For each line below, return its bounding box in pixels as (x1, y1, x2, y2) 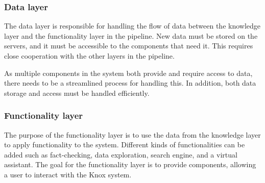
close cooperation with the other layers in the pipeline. (4, 50, 175, 61)
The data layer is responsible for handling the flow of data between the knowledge (4, 20, 261, 31)
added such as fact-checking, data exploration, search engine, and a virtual (4, 149, 237, 160)
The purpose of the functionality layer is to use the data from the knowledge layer (4, 129, 261, 140)
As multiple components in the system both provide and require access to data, (4, 67, 253, 78)
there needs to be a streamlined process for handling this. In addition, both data (4, 77, 256, 88)
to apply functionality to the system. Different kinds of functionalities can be (4, 139, 245, 150)
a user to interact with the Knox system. (4, 169, 132, 179)
